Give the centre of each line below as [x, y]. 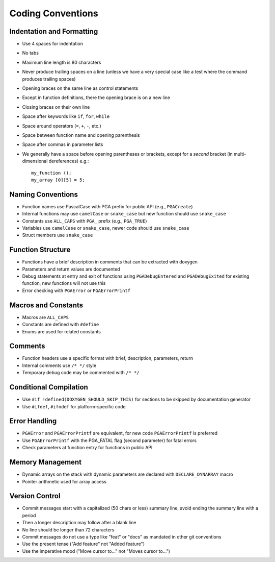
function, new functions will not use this [64, 283]
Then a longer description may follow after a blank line [79, 523]
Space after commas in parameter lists [63, 144]
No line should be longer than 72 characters [68, 530]
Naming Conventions [44, 194]
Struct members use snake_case [58, 235]
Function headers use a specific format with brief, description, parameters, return [108, 358]
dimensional [35, 161]
